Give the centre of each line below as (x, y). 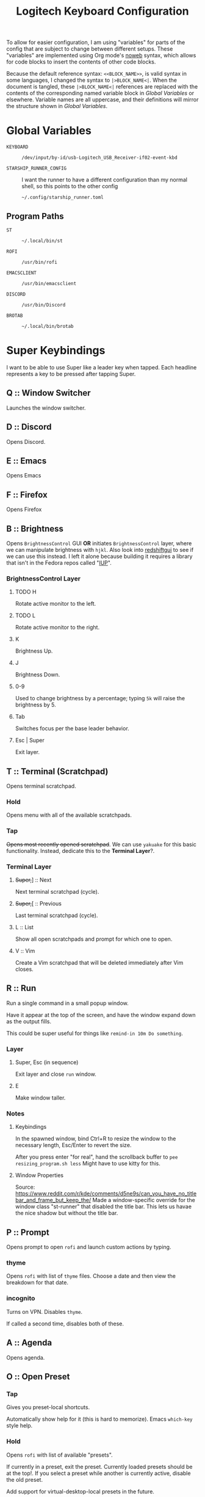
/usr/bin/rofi (40, 262)
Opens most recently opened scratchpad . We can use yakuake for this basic (102, 844)
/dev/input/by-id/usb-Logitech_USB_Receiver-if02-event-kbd (100, 158)
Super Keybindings (56, 351)
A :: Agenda (29, 1343)
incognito (21, 1299)
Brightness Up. (34, 651)
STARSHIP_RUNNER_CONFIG (37, 169)
